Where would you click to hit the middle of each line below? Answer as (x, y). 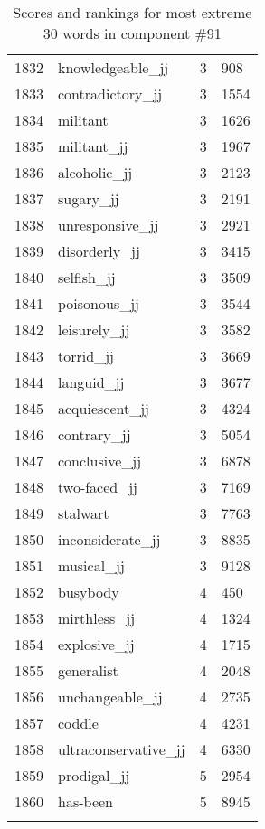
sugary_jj (89, 198)
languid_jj (91, 382)
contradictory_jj (110, 94)
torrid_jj (86, 356)
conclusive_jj (100, 461)
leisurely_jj (94, 330)
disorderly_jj (99, 251)
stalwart (84, 513)
